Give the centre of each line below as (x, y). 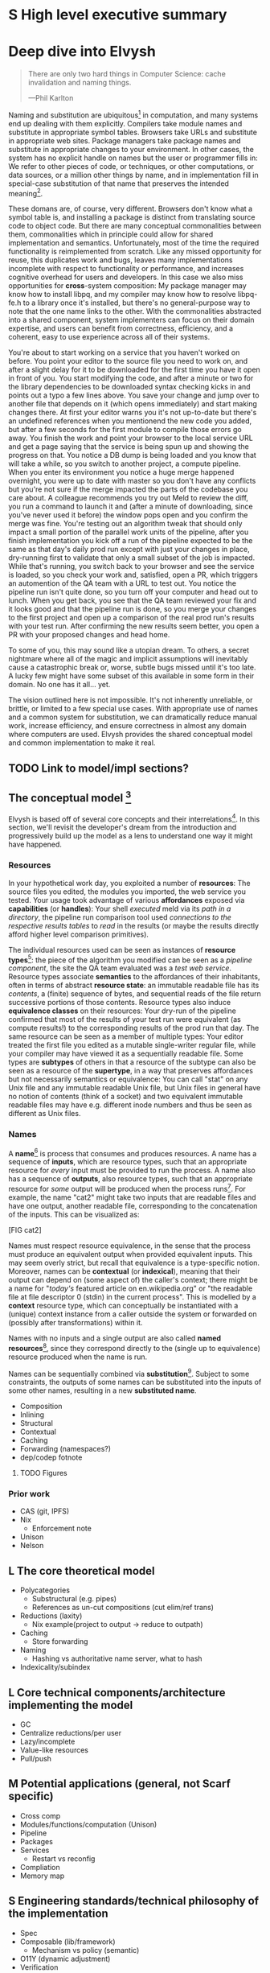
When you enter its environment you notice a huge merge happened (121, 472)
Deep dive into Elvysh (82, 52)
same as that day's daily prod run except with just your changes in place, (129, 550)
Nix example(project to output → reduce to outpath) (117, 1625)
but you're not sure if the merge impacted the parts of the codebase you (128, 489)
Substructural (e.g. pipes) (74, 1599)
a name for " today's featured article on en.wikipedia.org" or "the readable (131, 1288)
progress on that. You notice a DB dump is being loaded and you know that (133, 455)
